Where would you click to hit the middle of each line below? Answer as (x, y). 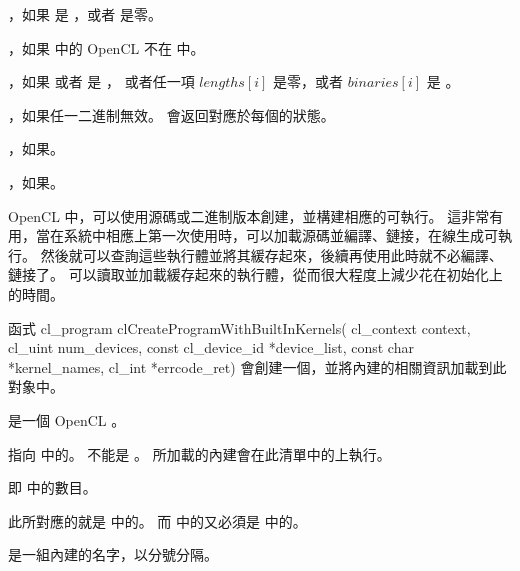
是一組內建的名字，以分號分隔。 (113, 554)
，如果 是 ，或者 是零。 (85, 14)
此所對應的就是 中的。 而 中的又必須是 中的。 (157, 520)
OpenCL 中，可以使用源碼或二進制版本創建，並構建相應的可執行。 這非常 (249, 215)
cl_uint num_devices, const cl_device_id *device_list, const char (211, 347)
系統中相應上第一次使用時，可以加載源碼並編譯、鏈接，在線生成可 (280, 235)
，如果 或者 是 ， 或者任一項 (101, 81)
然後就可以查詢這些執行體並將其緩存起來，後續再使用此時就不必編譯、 (271, 254)
